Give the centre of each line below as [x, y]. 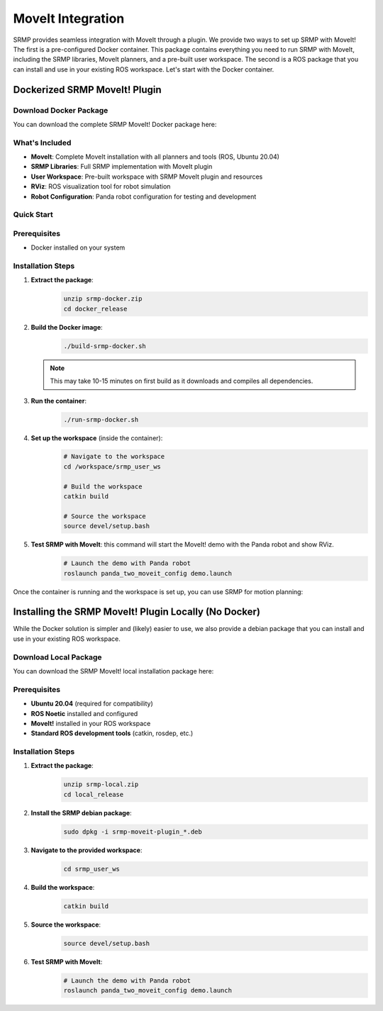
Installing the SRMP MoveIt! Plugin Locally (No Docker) [137, 612]
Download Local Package [57, 657]
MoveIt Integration [69, 18]
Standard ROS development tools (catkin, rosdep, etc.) [112, 733]
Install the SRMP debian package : [81, 812]
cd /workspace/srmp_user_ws [112, 467]
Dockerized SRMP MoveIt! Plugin [88, 90]
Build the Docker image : [67, 327]
